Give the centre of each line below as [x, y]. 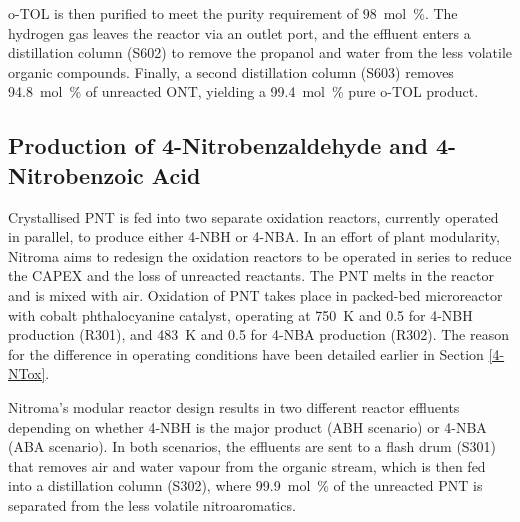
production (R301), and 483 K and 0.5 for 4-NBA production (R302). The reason [258, 334]
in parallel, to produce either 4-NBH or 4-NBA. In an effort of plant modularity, [254, 236]
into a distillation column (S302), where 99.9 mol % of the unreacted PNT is [245, 485]
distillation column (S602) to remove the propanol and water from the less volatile [260, 52]
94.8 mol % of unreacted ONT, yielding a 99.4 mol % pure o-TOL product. [243, 91]
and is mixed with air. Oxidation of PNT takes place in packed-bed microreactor [255, 294]
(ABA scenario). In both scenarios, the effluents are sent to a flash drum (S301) [252, 446]
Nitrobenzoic [76, 174]
